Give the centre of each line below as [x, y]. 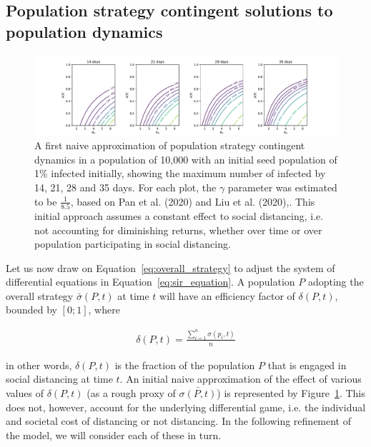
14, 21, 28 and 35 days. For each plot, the [125, 187]
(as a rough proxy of [131, 392]
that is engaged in [307, 365]
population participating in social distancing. [133, 244]
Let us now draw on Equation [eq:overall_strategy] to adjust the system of [170, 267]
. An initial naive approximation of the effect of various [241, 379]
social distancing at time [59, 379]
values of [25, 392]
